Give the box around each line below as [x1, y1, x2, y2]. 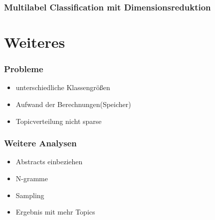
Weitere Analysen [4, 137, 77, 149]
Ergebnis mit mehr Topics [15, 207, 95, 217]
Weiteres [4, 32, 65, 52]
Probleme [4, 63, 43, 75]
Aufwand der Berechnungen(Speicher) [15, 99, 131, 110]
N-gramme [15, 173, 48, 184]
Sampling [15, 190, 44, 200]
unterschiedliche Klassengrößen [15, 82, 110, 93]
